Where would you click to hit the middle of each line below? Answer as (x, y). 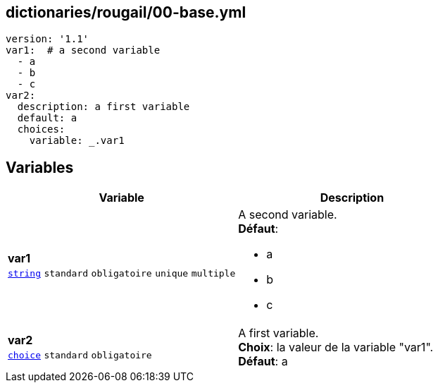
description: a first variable (104, 107)
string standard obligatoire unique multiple (122, 274)
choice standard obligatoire (80, 356)
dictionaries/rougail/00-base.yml (126, 12)
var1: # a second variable (83, 50)
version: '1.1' (48, 39)
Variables (40, 167)
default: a (47, 118)
